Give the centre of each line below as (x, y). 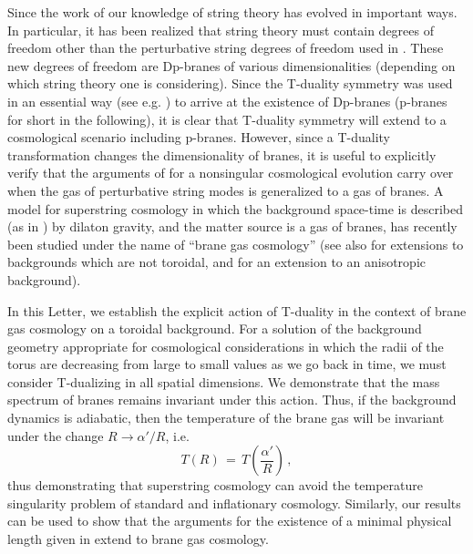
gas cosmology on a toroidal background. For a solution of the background (215, 328)
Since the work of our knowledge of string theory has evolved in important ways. (232, 12)
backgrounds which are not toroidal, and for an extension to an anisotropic (216, 262)
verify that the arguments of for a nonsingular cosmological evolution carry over (231, 173)
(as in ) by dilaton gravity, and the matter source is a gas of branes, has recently (232, 226)
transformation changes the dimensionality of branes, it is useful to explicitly (222, 154)
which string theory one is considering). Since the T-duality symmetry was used (230, 83)
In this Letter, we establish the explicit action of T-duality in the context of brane (237, 310)
